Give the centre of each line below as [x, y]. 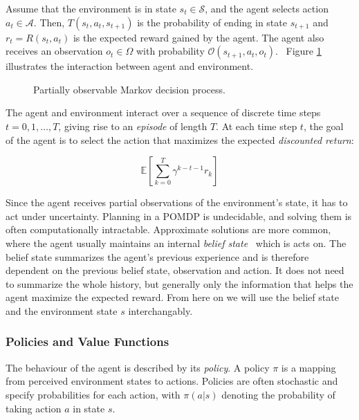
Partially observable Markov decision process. [129, 89]
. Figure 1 [298, 51]
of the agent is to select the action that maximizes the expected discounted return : [180, 139]
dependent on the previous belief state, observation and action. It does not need [175, 270]
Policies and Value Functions [88, 341]
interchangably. [160, 310]
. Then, [49, 22]
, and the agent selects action [267, 8]
